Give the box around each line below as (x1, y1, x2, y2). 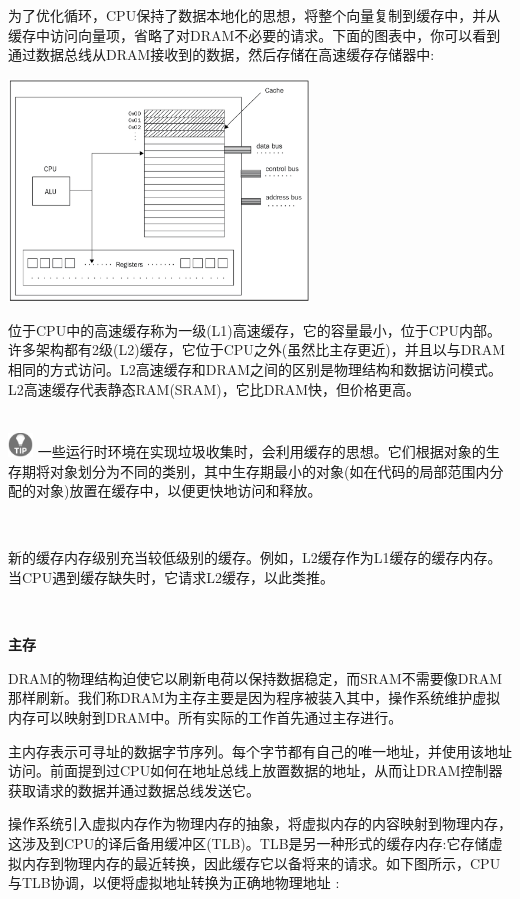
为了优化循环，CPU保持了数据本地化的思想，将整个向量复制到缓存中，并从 (8, 5, 501, 25)
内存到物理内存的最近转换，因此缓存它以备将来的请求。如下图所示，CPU (21, 852, 501, 873)
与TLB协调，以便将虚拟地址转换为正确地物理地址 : (8, 872, 340, 893)
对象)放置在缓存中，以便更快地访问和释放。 (35, 480, 322, 501)
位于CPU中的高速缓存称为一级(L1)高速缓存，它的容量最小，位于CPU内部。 (8, 319, 501, 340)
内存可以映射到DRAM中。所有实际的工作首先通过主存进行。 (8, 706, 403, 727)
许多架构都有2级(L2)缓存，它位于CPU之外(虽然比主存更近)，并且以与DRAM (8, 339, 506, 360)
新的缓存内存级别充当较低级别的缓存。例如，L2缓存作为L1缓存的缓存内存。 (8, 547, 502, 568)
